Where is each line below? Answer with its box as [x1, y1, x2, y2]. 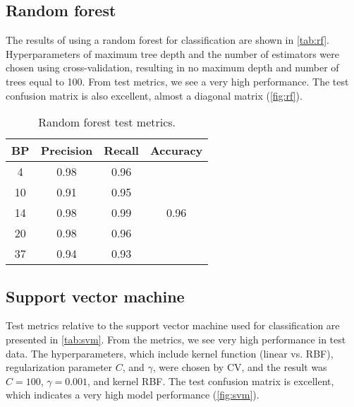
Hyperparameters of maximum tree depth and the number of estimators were [6, 46, 339, 61]
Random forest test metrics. [38, 114, 176, 131]
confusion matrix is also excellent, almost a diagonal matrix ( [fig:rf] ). [6, 88, 303, 102]
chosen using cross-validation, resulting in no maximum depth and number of [6, 60, 339, 75]
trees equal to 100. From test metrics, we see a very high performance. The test [6, 73, 349, 88]
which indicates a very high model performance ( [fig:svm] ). [6, 387, 260, 402]
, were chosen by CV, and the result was [152, 360, 327, 374]
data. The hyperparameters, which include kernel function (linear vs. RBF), [6, 346, 334, 360]
